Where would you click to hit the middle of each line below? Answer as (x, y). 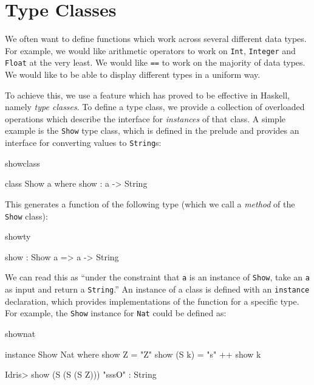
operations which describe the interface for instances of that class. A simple (145, 118)
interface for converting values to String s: (83, 143)
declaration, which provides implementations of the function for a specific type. (152, 301)
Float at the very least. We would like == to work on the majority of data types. (155, 62)
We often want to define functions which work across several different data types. (156, 39)
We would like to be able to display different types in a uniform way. (133, 75)
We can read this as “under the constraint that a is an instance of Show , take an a (157, 277)
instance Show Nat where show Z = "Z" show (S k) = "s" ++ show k (133, 354)
